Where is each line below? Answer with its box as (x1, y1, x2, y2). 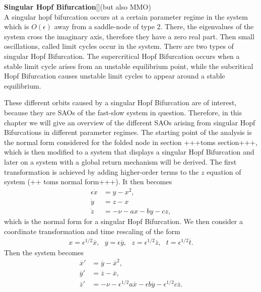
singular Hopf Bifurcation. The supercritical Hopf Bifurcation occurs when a (4, 50, 240, 61)
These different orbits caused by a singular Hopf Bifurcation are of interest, (4, 97, 237, 108)
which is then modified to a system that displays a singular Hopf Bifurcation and (4, 147, 254, 157)
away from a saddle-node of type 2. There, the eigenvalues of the (54, 21, 254, 32)
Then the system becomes (4, 247, 84, 257)
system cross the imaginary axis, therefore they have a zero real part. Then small (4, 31, 254, 41)
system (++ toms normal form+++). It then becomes (4, 176, 172, 187)
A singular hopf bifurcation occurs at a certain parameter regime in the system (4, 11, 248, 22)
